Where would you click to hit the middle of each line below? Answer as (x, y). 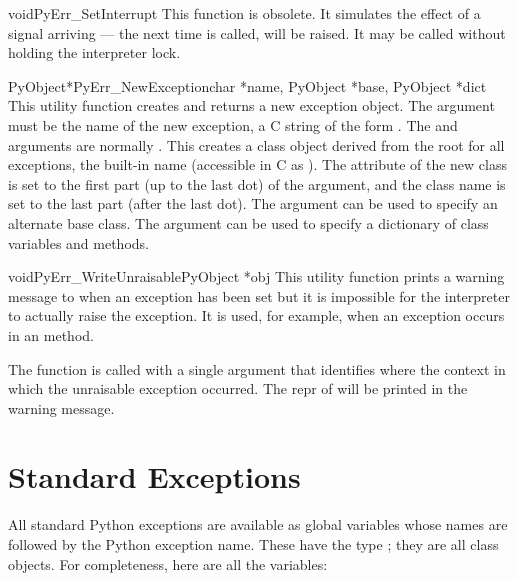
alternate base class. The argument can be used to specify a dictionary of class (248, 222)
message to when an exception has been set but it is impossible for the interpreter (259, 295)
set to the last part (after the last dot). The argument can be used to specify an (253, 203)
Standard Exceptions (154, 476)
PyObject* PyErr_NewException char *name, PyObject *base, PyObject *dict (247, 85)
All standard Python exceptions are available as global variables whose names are (258, 524)
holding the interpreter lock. (94, 52)
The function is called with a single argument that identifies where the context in (257, 368)
